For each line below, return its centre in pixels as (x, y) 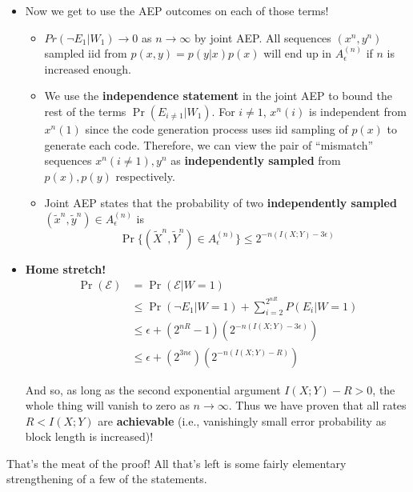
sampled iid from (86, 53)
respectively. (145, 176)
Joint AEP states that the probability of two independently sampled (221, 203)
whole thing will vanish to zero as (107, 405)
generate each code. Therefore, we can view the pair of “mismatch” (209, 144)
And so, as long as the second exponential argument (153, 389)
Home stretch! (66, 268)
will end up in (298, 53)
